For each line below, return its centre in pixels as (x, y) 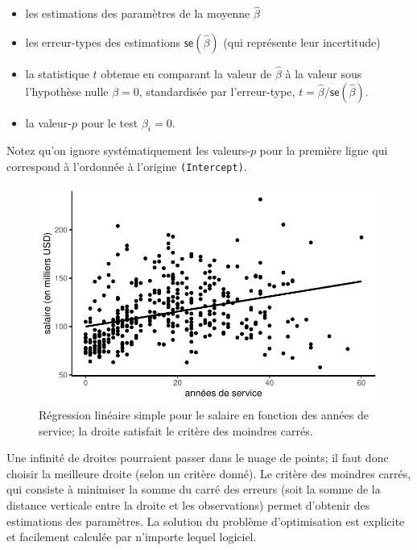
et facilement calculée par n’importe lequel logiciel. (132, 537)
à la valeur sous (324, 74)
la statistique (57, 74)
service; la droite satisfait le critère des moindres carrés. (176, 430)
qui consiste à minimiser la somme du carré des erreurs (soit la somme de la (194, 489)
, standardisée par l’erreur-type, (217, 91)
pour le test (109, 122)
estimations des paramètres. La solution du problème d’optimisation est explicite (206, 521)
